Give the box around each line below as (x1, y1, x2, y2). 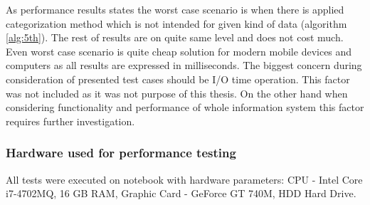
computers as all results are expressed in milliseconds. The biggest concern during (6, 58, 362, 73)
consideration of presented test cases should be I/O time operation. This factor (6, 71, 350, 86)
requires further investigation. (6, 113, 135, 128)
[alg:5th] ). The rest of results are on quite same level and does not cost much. (6, 30, 344, 45)
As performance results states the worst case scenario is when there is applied (6, 2, 344, 16)
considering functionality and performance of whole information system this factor (6, 100, 364, 115)
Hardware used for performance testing (6, 144, 236, 162)
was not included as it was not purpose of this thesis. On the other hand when (6, 85, 348, 100)
